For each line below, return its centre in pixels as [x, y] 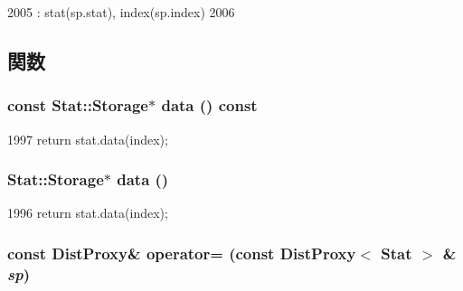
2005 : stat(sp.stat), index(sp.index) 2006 [121, 12]
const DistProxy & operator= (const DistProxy [182, 253]
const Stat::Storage [78, 105]
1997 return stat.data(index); [88, 139]
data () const [209, 105]
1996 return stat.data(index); [88, 213]
